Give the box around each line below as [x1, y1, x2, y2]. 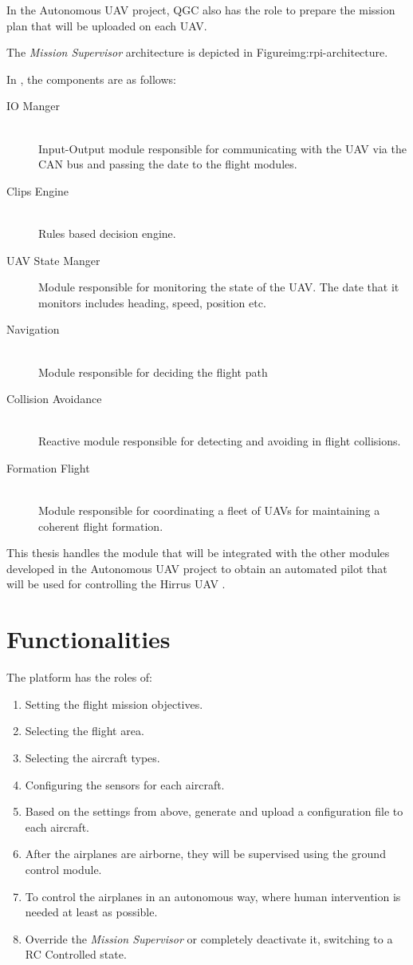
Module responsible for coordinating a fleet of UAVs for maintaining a [38, 502, 380, 519]
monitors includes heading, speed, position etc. [38, 294, 266, 310]
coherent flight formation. [38, 517, 163, 534]
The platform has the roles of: [6, 669, 153, 686]
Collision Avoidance [6, 390, 102, 407]
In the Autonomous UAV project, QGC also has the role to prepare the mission [6, 2, 395, 18]
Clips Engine [6, 182, 69, 199]
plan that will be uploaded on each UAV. [6, 17, 207, 34]
